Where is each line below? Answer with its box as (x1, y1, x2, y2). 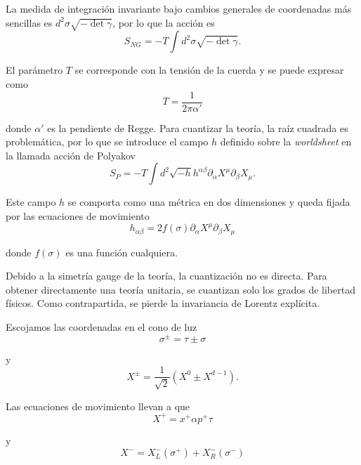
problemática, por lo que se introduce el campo (6, 134, 209, 149)
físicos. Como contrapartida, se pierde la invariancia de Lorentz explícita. (6, 296, 320, 310)
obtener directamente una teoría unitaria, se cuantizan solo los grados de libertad (6, 282, 355, 296)
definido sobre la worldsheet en (220, 134, 352, 149)
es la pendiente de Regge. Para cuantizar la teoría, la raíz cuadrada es (47, 120, 348, 135)
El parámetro (6, 63, 63, 77)
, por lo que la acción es (112, 15, 215, 30)
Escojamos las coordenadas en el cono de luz (6, 319, 197, 334)
